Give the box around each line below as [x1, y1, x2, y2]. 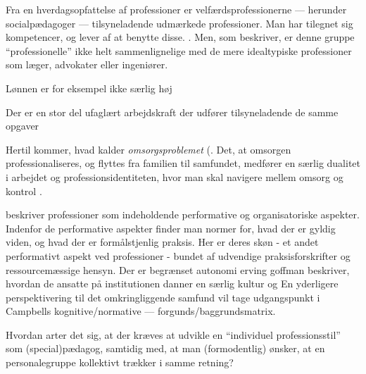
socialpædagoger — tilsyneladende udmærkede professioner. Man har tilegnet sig [6, 15, 353, 30]
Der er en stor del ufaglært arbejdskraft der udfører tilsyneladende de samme [6, 104, 339, 119]
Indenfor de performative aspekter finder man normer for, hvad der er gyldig [6, 220, 336, 235]
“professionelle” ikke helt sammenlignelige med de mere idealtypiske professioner [6, 43, 352, 58]
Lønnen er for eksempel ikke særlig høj [6, 80, 172, 95]
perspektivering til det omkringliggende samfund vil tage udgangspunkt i [6, 289, 320, 304]
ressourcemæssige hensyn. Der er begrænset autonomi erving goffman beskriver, [6, 262, 350, 277]
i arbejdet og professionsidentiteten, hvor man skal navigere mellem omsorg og [6, 169, 343, 184]
